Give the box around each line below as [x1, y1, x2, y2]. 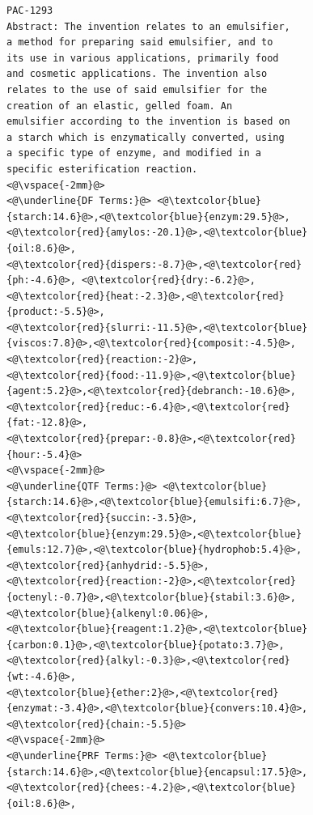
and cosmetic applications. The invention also [6, 68, 268, 80]
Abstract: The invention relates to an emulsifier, [6, 20, 290, 32]
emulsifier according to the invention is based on [6, 116, 290, 128]
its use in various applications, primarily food [6, 52, 279, 64]
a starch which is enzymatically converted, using [6, 131, 285, 143]
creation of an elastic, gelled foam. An [6, 100, 233, 112]
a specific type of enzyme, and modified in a [6, 147, 261, 159]
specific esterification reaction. [6, 163, 198, 175]
